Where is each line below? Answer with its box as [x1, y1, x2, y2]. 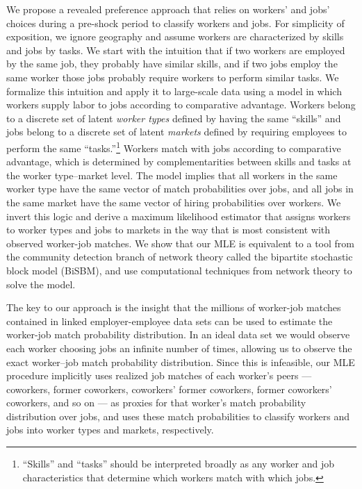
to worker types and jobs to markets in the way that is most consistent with [6, 222, 331, 237]
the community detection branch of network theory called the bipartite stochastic [6, 249, 353, 264]
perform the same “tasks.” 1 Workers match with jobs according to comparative [6, 138, 341, 155]
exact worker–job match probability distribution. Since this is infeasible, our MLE [6, 354, 355, 369]
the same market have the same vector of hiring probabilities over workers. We [6, 194, 341, 209]
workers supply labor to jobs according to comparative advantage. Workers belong [6, 97, 356, 112]
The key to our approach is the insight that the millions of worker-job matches [6, 300, 341, 315]
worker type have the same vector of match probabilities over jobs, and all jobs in [6, 181, 354, 196]
